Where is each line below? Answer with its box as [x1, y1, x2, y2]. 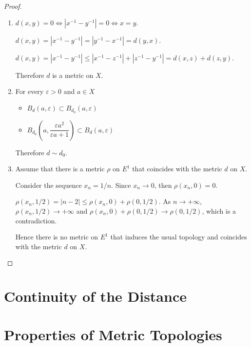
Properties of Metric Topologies [4, 324, 222, 344]
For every [15, 86, 44, 96]
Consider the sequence [15, 180, 82, 190]
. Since [111, 180, 131, 190]
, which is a [202, 206, 236, 216]
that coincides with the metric [132, 164, 222, 174]
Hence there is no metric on [15, 232, 98, 242]
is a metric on [52, 70, 94, 80]
